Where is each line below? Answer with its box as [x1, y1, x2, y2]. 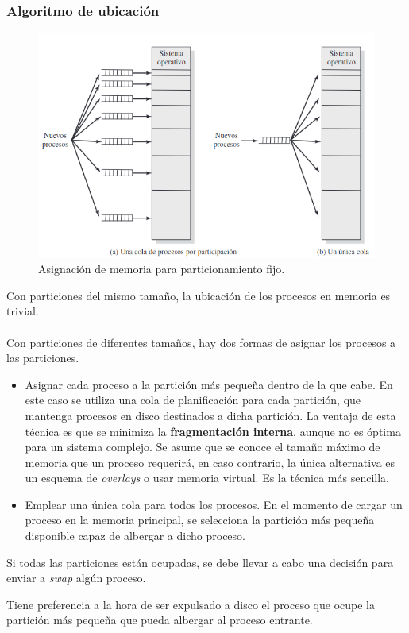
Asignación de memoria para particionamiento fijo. [38, 261, 285, 277]
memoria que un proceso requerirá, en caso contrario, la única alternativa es [25, 454, 395, 470]
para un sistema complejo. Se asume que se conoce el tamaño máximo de [25, 438, 380, 455]
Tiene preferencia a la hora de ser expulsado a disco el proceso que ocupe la [6, 596, 376, 612]
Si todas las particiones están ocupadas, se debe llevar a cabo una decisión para [6, 554, 394, 570]
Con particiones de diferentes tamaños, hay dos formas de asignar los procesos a [6, 334, 396, 350]
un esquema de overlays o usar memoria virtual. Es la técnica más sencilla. [25, 469, 390, 486]
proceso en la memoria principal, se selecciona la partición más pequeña [25, 511, 375, 528]
